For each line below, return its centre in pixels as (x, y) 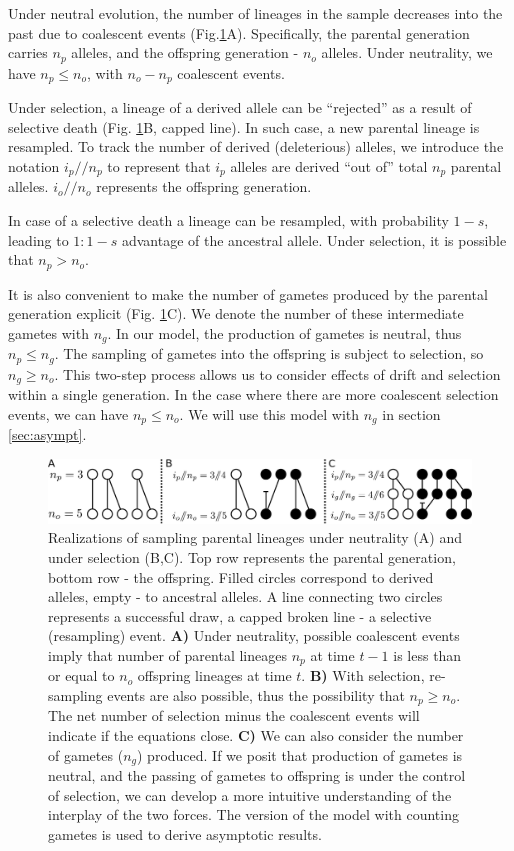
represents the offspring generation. (204, 186)
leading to (38, 239)
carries (28, 52)
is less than (427, 654)
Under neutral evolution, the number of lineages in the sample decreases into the (255, 13)
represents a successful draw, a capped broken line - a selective (240, 615)
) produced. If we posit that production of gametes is (300, 754)
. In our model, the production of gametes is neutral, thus (284, 332)
